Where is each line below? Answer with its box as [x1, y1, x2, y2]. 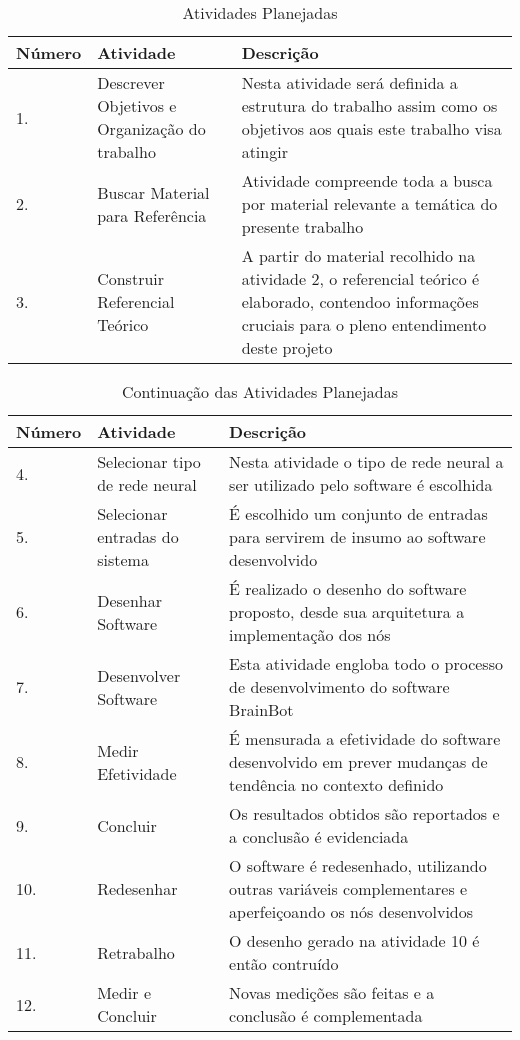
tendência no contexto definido [229, 773, 444, 796]
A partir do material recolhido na [241, 244, 476, 267]
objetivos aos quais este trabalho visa [241, 117, 502, 140]
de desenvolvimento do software [229, 675, 450, 698]
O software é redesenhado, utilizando [229, 854, 487, 877]
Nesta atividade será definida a [241, 71, 458, 94]
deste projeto [241, 336, 333, 359]
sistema [97, 548, 149, 571]
